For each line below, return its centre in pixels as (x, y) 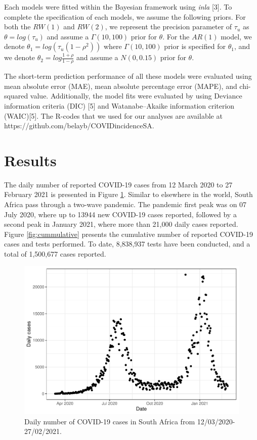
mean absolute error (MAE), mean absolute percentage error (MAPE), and (121, 86)
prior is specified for (195, 46)
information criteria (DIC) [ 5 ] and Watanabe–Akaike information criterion (119, 105)
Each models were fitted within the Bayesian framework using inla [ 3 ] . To (118, 7)
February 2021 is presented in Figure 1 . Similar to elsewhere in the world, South (128, 194)
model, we (236, 36)
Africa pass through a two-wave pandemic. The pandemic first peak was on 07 (125, 204)
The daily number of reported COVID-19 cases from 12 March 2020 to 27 (118, 184)
